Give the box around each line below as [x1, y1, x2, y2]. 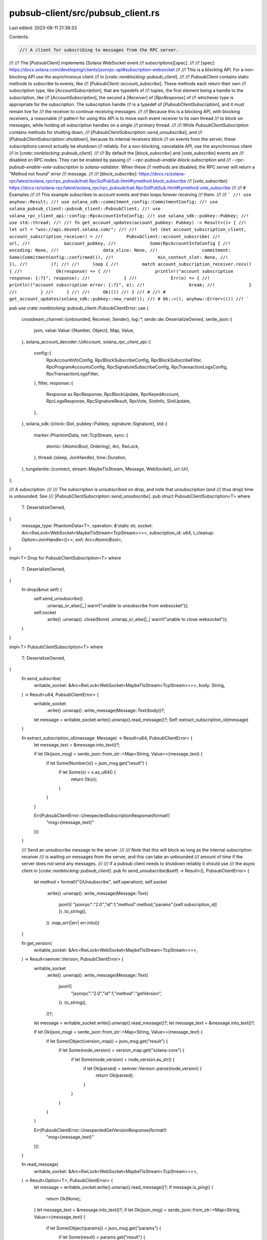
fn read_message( [21, 1161, 59, 1168]
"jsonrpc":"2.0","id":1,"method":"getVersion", [71, 990, 162, 996]
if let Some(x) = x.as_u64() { [58, 769, 116, 775]
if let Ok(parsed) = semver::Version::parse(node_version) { [83, 1065, 202, 1071]
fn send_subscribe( [21, 675, 61, 682]
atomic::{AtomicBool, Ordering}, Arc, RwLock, [46, 443, 139, 449]
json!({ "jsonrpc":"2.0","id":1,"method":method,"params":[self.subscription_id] [58, 901, 217, 907]
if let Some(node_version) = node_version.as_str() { [71, 1056, 175, 1062]
